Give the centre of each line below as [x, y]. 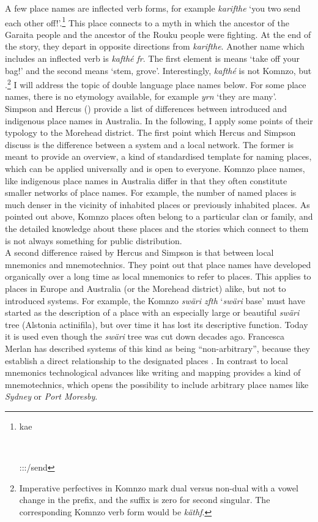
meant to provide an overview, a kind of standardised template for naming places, [158, 156]
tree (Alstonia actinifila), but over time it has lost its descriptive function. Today [157, 324]
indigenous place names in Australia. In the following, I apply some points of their [159, 120]
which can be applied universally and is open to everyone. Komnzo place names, [155, 169]
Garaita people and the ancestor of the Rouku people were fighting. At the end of [158, 34]
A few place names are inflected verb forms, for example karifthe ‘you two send [153, 8]
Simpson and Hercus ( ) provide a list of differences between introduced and [146, 109]
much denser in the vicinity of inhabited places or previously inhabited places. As [157, 204]
